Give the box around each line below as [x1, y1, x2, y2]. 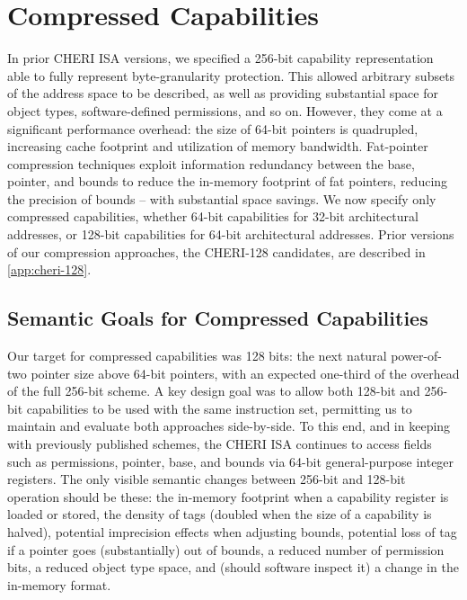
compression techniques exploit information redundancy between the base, [7, 154, 415, 173]
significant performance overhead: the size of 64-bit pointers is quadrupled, [7, 119, 419, 138]
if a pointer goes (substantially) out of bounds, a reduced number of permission [7, 540, 445, 559]
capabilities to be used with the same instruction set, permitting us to [26, 399, 412, 417]
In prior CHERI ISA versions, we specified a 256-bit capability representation [7, 49, 434, 67]
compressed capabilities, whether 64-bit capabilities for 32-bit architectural [7, 207, 419, 226]
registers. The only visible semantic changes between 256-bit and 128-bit [7, 470, 406, 488]
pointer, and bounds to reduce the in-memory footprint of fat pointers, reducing [7, 172, 448, 191]
